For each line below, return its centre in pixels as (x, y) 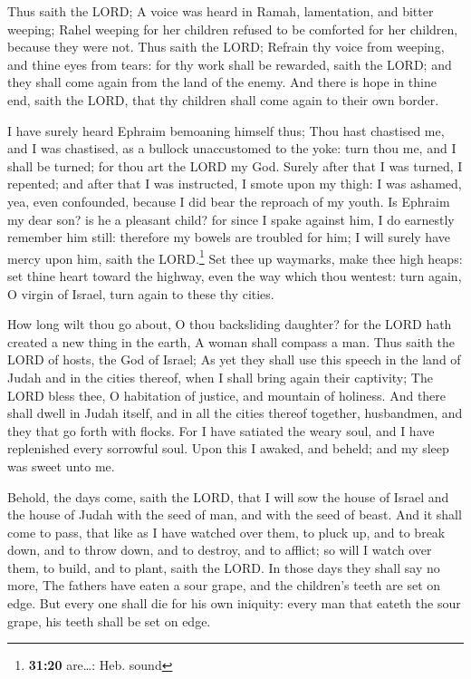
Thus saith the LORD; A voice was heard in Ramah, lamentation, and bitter (221, 11)
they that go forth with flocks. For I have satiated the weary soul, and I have (221, 430)
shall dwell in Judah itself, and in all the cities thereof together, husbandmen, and (235, 413)
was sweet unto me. (61, 466)
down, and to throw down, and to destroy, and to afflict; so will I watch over (220, 550)
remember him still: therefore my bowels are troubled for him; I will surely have (229, 237)
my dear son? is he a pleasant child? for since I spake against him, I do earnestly (231, 219)
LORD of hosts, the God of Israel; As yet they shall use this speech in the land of (234, 359)
